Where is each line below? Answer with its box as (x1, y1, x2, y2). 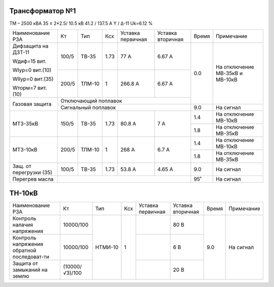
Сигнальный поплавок (60, 104, 116, 111)
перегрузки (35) (12, 169, 53, 176)
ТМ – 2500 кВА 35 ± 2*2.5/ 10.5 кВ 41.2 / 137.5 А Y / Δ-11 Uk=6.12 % (9, 20, 153, 26)
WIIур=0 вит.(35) (12, 75, 54, 82)
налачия (12, 221, 33, 228)
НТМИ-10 (95, 244, 119, 251)
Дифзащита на (12, 42, 49, 49)
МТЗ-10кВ (12, 146, 38, 153)
